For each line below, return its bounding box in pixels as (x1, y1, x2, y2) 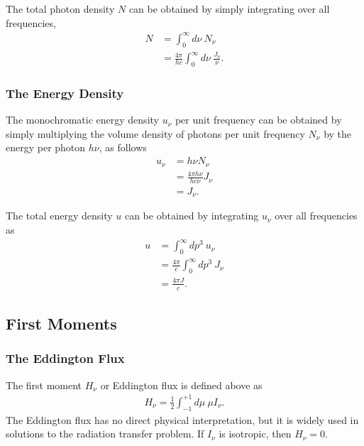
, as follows (99, 140, 147, 155)
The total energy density (6, 208, 113, 223)
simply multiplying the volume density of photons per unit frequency (6, 126, 305, 141)
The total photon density (6, 1, 115, 16)
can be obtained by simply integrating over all (128, 1, 330, 16)
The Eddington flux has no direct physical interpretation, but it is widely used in (6, 412, 359, 427)
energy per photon (6, 140, 86, 155)
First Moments (6, 312, 117, 334)
